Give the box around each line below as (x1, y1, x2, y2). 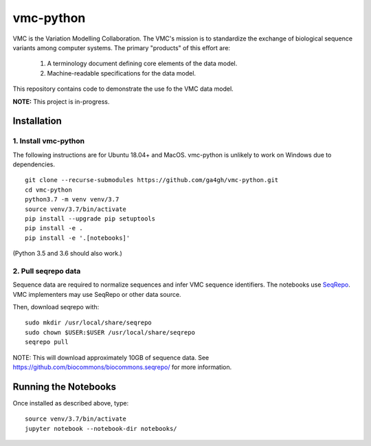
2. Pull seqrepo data (12, 266, 81, 276)
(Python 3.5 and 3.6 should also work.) (12, 249, 123, 258)
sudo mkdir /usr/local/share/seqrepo (25, 319, 153, 326)
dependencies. (12, 160, 55, 168)
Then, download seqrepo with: (12, 303, 100, 311)
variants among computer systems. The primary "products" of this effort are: (12, 43, 230, 52)
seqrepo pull (25, 338, 69, 346)
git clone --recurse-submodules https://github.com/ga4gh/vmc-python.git (25, 176, 279, 184)
